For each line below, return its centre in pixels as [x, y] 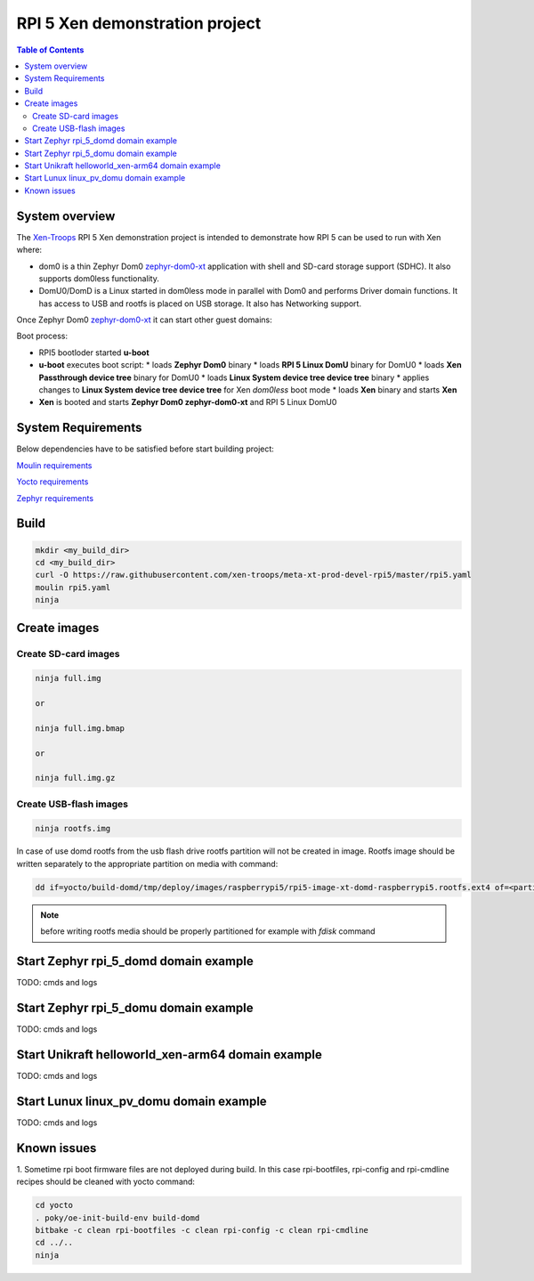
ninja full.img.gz [75, 778]
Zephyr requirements [55, 498]
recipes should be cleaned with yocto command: [106, 1182]
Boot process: [42, 336]
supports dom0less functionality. [99, 278]
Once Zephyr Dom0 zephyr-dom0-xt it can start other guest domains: [145, 320]
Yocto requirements [53, 482]
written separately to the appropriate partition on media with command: [147, 863]
